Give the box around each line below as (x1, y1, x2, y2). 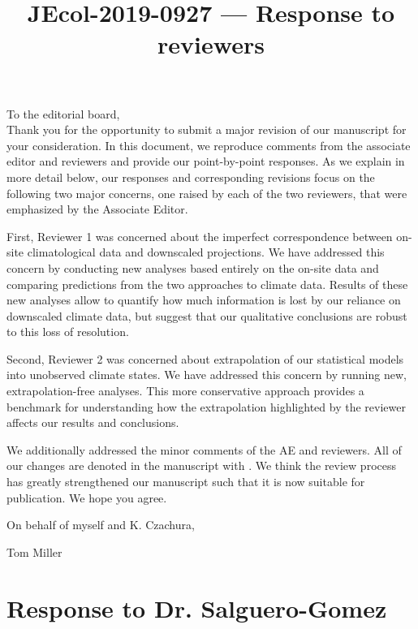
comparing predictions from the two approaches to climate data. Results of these (6, 275, 408, 292)
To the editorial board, (6, 105, 120, 122)
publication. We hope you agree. (6, 489, 167, 506)
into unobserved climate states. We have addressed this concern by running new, (6, 366, 407, 383)
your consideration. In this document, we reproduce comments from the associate (6, 136, 411, 153)
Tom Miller (6, 543, 62, 560)
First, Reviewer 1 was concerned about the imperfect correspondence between (6, 227, 393, 244)
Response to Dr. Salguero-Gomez (6, 591, 387, 624)
